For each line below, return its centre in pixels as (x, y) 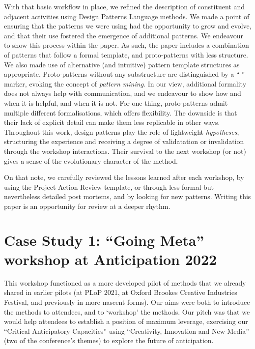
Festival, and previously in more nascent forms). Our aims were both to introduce (127, 302)
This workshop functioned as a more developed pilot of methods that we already (125, 282)
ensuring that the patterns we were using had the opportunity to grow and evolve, (128, 26)
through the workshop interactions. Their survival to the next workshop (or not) (125, 151)
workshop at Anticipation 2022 (111, 259)
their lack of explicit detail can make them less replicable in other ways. (112, 122)
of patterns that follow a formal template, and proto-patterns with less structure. (126, 54)
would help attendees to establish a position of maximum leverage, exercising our (126, 321)
